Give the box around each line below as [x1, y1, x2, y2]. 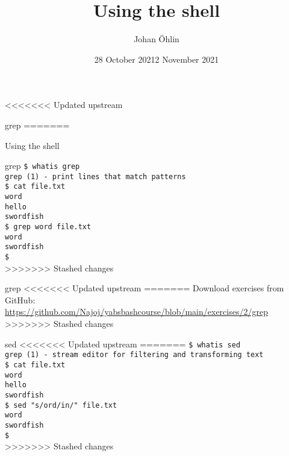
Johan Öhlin [134, 33, 179, 45]
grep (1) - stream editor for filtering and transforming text [5, 350, 264, 359]
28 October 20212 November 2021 [94, 52, 219, 65]
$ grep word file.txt [5, 223, 92, 232]
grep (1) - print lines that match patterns [5, 172, 186, 181]
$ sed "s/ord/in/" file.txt [5, 401, 117, 410]
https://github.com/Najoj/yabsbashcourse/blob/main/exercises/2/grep [5, 305, 268, 318]
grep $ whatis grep [5, 159, 80, 172]
